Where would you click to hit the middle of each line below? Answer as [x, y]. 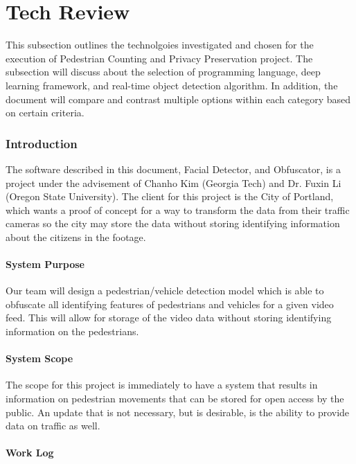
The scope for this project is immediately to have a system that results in [162, 385]
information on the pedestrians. [72, 331]
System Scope [39, 358]
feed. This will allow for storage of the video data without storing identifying [169, 318]
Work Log [30, 453]
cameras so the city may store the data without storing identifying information [173, 223]
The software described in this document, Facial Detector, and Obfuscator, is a [173, 169]
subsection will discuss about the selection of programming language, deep [163, 72]
